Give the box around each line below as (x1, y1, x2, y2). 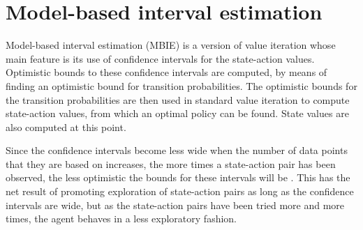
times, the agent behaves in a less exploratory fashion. (6, 211, 237, 226)
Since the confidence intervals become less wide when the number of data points (6, 143, 348, 158)
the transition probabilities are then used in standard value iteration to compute (6, 92, 350, 107)
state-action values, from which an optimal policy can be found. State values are (6, 106, 349, 121)
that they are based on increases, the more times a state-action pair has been (6, 156, 336, 171)
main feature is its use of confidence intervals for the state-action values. (6, 51, 315, 66)
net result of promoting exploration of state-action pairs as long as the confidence (6, 184, 354, 199)
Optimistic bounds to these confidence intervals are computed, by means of (6, 65, 327, 79)
